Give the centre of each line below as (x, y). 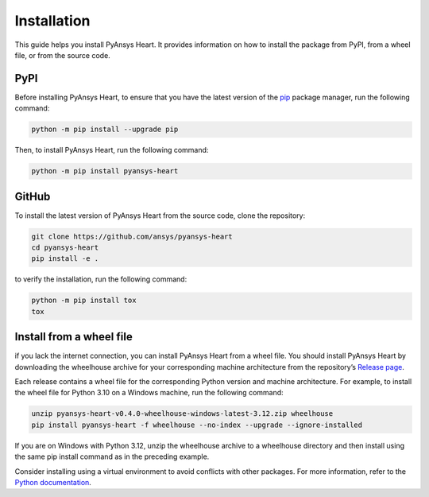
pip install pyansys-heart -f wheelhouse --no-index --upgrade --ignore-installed (197, 425)
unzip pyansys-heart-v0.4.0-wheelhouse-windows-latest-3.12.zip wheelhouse (182, 414)
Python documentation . (53, 483)
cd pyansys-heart (65, 248)
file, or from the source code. (62, 55)
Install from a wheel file (73, 337)
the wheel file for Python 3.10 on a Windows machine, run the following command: (149, 393)
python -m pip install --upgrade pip (105, 130)
